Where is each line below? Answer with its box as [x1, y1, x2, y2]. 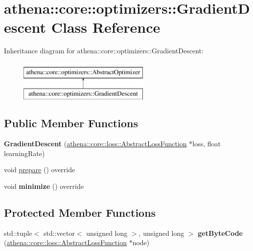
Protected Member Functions [4, 205, 156, 220]
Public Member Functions [4, 115, 138, 131]
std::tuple [4, 228, 32, 238]
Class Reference [51, 17, 161, 37]
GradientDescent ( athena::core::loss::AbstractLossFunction [4, 138, 187, 149]
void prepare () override [4, 164, 75, 175]
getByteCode [198, 228, 243, 238]
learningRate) [4, 148, 45, 158]
